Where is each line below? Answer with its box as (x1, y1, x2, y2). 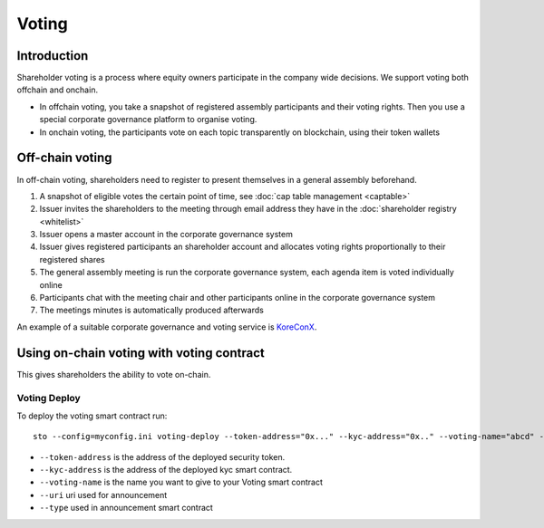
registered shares (39, 254, 106, 264)
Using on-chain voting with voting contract (16, 345, 265, 360)
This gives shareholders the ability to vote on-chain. (16, 369, 211, 379)
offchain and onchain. (16, 84, 99, 95)
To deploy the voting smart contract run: (16, 410, 168, 421)
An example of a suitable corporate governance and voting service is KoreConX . (16, 322, 317, 332)
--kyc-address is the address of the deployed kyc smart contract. (39, 465, 293, 475)
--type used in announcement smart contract (39, 503, 213, 514)
